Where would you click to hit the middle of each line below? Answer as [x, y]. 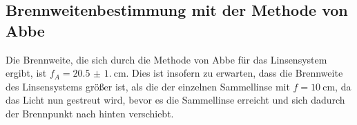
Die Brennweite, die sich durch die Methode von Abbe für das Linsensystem [166, 59]
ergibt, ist [26, 73]
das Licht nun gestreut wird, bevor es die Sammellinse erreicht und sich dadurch [175, 100]
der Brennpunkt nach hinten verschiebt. [90, 113]
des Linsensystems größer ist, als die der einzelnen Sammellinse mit [148, 86]
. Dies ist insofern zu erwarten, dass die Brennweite [234, 73]
